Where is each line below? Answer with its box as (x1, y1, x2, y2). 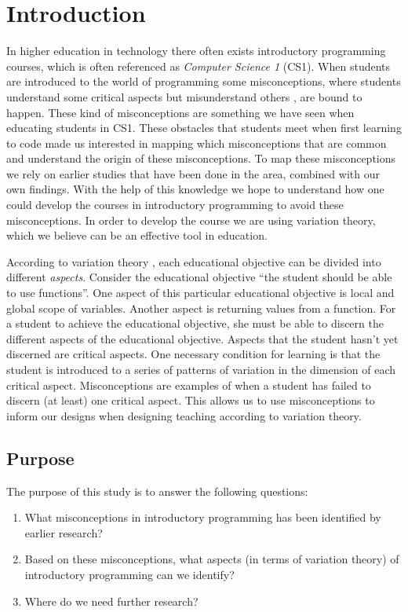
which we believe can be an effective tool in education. (6, 227, 268, 244)
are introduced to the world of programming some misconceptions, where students (6, 73, 401, 90)
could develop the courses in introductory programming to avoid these (6, 196, 344, 213)
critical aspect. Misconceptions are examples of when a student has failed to (6, 376, 371, 393)
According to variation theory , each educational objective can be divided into (6, 253, 381, 269)
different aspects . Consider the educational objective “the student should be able (6, 269, 392, 285)
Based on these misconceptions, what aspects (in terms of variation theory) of (24, 551, 399, 567)
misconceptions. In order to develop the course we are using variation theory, (6, 211, 376, 228)
